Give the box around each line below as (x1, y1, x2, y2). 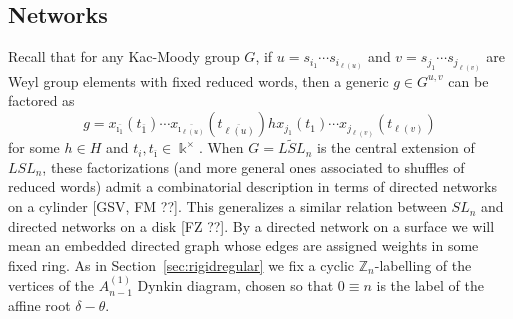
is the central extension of (316, 137, 475, 158)
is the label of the (376, 275, 484, 296)
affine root (8, 294, 71, 315)
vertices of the (8, 275, 95, 296)
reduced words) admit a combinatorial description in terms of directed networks (8, 176, 498, 197)
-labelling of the (374, 254, 472, 275)
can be (448, 70, 489, 91)
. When (198, 137, 244, 158)
